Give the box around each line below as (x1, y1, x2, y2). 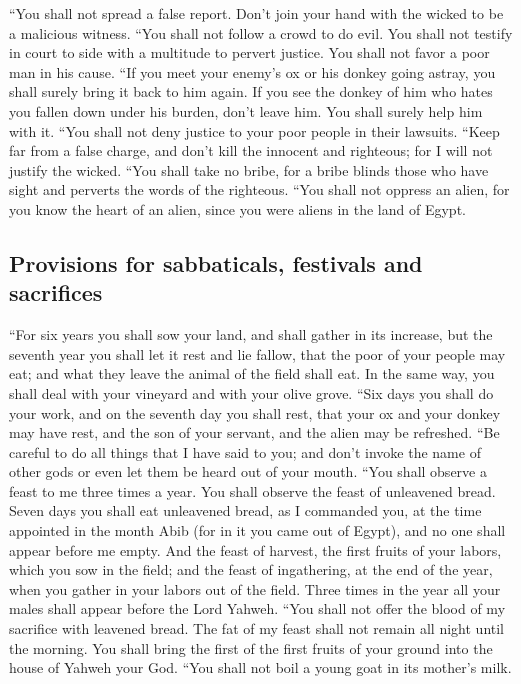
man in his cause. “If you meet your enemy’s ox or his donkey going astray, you (9, 61, 496, 82)
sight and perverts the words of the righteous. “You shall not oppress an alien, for (9, 179, 510, 200)
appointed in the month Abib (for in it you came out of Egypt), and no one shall (9, 520, 506, 541)
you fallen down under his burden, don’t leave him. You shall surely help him (9, 100, 483, 121)
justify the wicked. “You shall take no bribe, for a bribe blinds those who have (9, 159, 489, 180)
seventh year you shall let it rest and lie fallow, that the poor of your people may (9, 343, 506, 364)
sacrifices (9, 277, 103, 308)
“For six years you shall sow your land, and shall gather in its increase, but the (9, 324, 493, 345)
